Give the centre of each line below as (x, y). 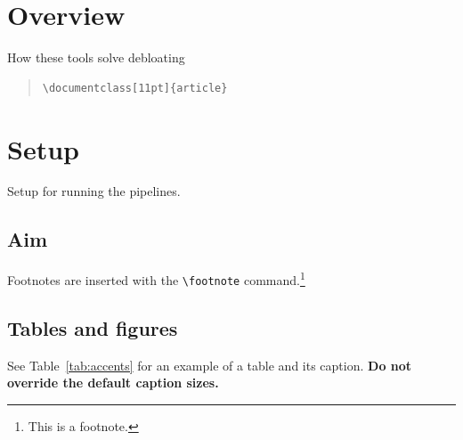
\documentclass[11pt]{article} (135, 88)
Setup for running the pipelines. (94, 191)
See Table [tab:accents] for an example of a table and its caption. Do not (210, 365)
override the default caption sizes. (113, 383)
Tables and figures (93, 327)
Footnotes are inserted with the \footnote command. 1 (156, 278)
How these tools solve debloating (96, 57)
